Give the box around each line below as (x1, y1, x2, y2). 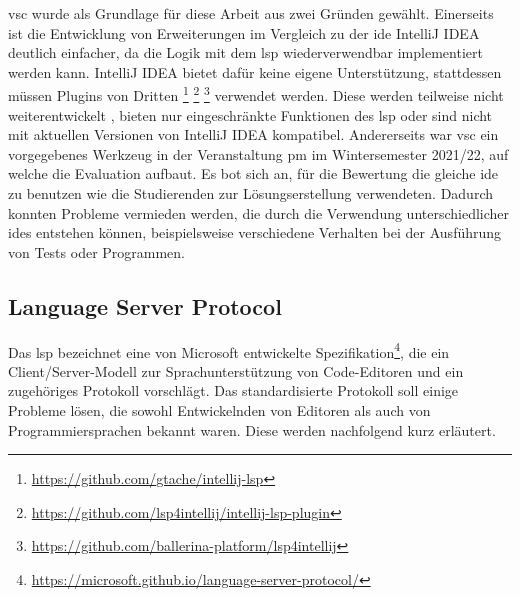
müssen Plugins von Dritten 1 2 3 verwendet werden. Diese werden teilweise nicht (8, 82, 504, 106)
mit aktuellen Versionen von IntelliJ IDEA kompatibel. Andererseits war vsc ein (8, 124, 499, 145)
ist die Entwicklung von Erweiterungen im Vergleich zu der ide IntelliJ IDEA (8, 22, 480, 43)
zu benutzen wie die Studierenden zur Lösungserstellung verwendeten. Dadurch (8, 183, 493, 203)
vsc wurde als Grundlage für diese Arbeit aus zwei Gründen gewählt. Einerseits (8, 3, 494, 23)
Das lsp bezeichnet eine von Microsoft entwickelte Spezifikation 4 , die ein (8, 338, 450, 362)
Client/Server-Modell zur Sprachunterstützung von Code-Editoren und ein (8, 360, 464, 381)
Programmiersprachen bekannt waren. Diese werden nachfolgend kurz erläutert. (8, 419, 496, 440)
